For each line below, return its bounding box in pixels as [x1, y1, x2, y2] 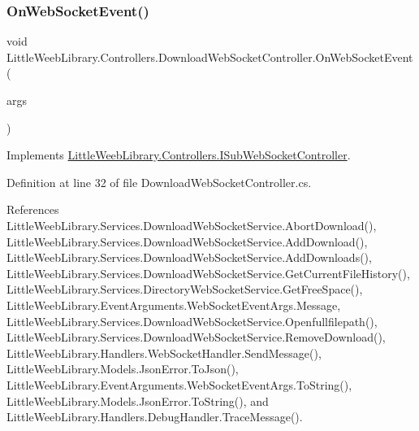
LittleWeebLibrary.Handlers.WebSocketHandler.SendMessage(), [6, 344, 322, 361]
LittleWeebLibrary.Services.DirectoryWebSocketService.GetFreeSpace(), [6, 281, 363, 298]
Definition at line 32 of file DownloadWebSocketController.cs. [6, 173, 312, 190]
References [6, 201, 59, 218]
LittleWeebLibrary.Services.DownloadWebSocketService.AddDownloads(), [6, 249, 372, 266]
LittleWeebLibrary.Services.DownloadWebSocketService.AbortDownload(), [6, 216, 377, 233]
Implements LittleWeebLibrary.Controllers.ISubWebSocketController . [6, 146, 351, 163]
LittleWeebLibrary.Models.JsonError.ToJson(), [6, 360, 239, 377]
